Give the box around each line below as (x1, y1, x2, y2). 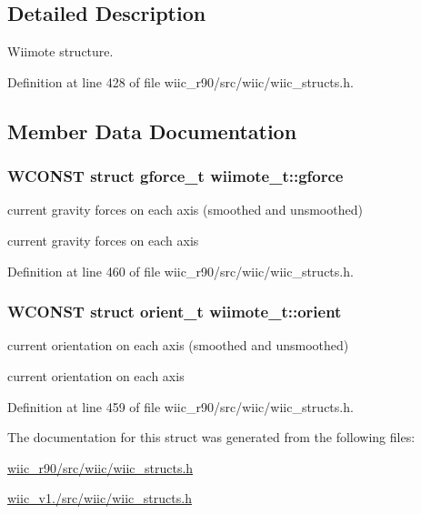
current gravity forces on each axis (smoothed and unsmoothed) (7, 200, 363, 219)
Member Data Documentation (7, 116, 297, 145)
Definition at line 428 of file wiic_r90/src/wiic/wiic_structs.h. (7, 72, 354, 91)
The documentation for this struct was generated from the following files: (7, 428, 416, 447)
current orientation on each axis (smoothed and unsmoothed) (7, 336, 349, 355)
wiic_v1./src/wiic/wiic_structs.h (7, 489, 192, 508)
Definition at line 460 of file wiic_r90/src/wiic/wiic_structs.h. (7, 261, 354, 280)
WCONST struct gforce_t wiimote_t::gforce (7, 165, 344, 187)
